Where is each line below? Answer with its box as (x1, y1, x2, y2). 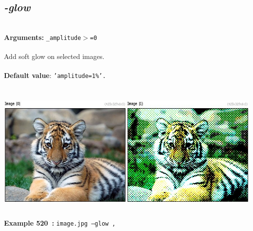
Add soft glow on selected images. (4, 51, 105, 61)
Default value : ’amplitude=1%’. (4, 70, 106, 80)
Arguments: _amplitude (4, 32, 81, 42)
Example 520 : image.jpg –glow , (4, 218, 116, 228)
